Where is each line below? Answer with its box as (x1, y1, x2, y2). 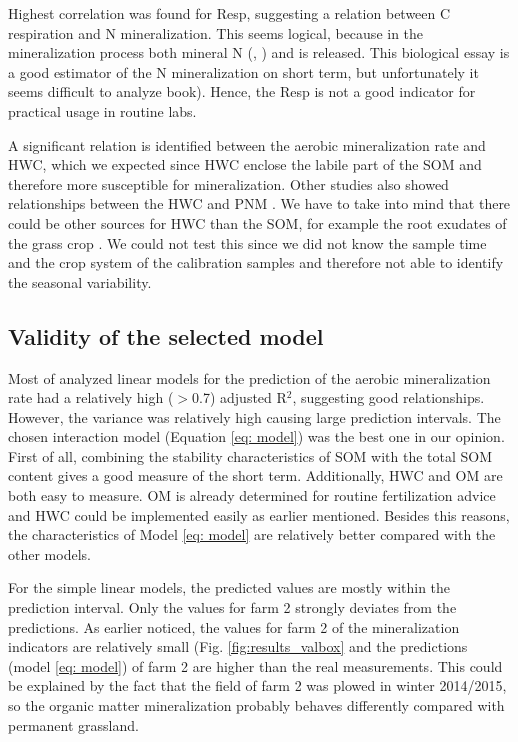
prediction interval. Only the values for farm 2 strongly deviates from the (8, 597, 457, 618)
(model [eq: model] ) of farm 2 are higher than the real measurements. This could (8, 655, 503, 676)
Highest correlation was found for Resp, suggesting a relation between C (8, 3, 451, 23)
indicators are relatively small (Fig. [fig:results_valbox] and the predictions (8, 636, 468, 657)
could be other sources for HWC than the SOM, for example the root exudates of (8, 212, 507, 233)
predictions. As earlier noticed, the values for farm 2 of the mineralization (8, 616, 460, 637)
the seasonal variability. (8, 271, 152, 292)
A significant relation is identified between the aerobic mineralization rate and (8, 134, 486, 155)
